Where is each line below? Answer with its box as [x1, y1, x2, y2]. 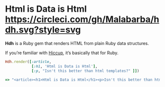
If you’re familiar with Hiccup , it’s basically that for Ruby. [5, 50, 119, 56]
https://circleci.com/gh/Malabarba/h [5, 14, 160, 25]
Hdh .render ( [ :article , [5, 59, 52, 64]
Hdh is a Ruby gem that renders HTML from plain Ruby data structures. [5, 40, 149, 46]
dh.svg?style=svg [5, 24, 81, 35]
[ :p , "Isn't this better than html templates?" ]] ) [31, 68, 139, 73]
